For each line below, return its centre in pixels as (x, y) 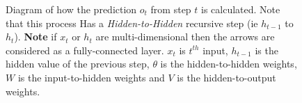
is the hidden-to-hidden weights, (229, 64)
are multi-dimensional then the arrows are (185, 37)
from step (171, 9)
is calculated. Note (241, 9)
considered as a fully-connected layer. (85, 50)
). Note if (35, 37)
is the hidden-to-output (226, 77)
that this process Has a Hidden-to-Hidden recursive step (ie (132, 23)
